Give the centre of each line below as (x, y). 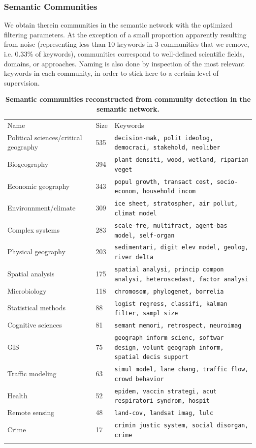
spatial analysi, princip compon (169, 270)
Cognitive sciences (35, 325)
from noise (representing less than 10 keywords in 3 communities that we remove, (127, 44)
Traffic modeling (32, 373)
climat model (136, 213)
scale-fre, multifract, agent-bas (171, 225)
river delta (134, 257)
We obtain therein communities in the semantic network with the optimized (118, 25)
